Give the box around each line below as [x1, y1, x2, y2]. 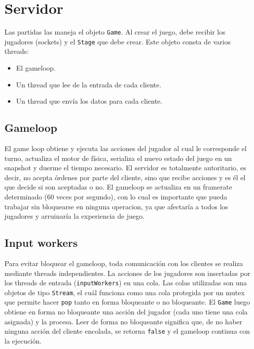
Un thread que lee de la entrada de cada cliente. [16, 79, 161, 89]
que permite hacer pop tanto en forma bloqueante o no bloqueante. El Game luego [4, 297, 250, 307]
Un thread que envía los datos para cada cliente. [16, 96, 162, 106]
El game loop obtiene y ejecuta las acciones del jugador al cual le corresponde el [4, 143, 247, 154]
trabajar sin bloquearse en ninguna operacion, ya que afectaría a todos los [4, 201, 228, 211]
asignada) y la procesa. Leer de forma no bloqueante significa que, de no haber [4, 316, 243, 326]
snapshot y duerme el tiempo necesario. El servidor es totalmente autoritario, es [4, 162, 247, 173]
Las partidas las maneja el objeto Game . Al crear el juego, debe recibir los [4, 27, 225, 37]
